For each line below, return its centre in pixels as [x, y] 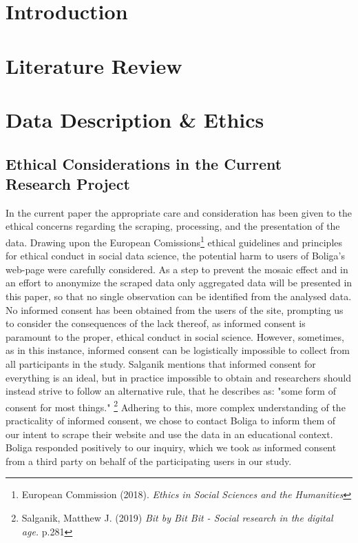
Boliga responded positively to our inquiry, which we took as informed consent [171, 447]
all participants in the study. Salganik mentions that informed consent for [161, 363]
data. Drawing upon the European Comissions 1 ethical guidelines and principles [174, 241]
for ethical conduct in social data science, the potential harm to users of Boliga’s [176, 256]
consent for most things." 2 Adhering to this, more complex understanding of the [176, 406]
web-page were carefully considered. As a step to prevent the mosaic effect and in [177, 269]
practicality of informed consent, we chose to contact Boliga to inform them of [171, 420]
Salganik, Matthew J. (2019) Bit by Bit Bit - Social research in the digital [177, 517]
